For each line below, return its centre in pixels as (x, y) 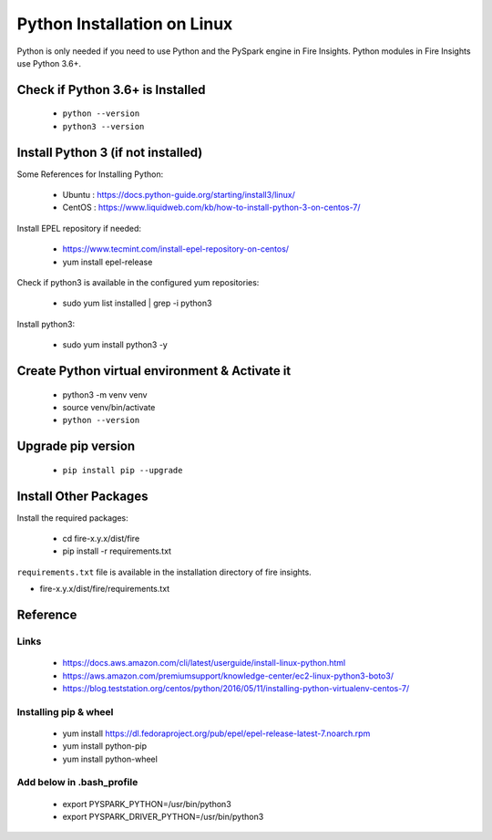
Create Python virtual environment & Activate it (154, 371)
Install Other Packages (82, 496)
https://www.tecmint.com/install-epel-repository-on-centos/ (176, 249)
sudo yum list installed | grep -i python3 (137, 303)
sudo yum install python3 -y (115, 345)
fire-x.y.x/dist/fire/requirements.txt (105, 589)
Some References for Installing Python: (90, 174)
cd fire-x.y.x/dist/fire (101, 539)
